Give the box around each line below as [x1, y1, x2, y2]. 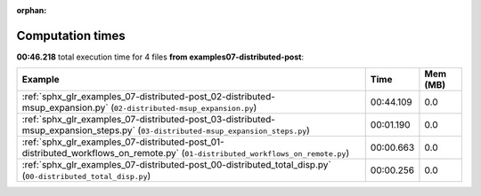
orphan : [16, 5, 47, 15]
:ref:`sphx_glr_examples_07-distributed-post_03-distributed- [21, 114, 276, 126]
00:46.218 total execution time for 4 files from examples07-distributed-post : [16, 51, 305, 62]
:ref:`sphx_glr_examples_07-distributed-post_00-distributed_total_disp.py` [21, 159, 331, 171]
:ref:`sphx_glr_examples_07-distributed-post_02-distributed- [21, 90, 276, 103]
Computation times [16, 27, 126, 43]
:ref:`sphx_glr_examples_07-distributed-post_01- [21, 136, 224, 148]
